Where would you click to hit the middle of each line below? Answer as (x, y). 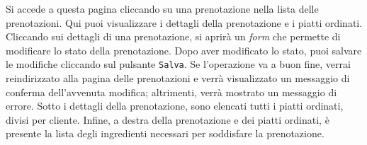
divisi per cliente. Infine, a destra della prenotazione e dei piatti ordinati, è (168, 119)
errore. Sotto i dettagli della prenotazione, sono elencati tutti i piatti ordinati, (175, 106)
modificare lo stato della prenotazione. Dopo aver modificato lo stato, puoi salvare (184, 50)
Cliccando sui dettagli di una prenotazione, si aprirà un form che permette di (173, 36)
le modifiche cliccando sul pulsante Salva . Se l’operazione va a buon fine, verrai (178, 64)
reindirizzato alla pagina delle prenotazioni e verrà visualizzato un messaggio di (178, 78)
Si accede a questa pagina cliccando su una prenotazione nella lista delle (162, 8)
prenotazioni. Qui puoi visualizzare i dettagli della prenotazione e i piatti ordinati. (184, 22)
